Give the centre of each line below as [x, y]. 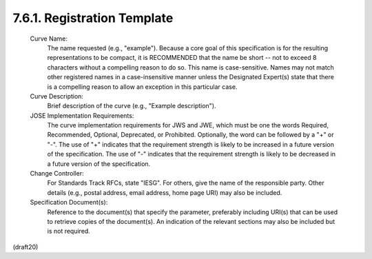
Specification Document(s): [69, 203]
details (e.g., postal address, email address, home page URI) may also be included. [165, 192]
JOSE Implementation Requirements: [82, 115]
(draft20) [25, 247]
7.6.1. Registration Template [93, 18]
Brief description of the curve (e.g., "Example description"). [132, 106]
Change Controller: [57, 174]
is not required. [69, 231]
